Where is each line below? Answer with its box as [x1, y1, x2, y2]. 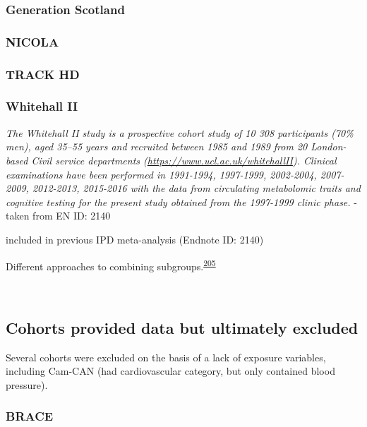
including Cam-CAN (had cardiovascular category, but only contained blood [6, 363, 335, 378]
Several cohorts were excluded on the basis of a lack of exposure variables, [6, 349, 326, 364]
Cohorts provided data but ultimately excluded [6, 316, 359, 338]
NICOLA [6, 32, 59, 50]
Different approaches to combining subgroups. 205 [6, 256, 216, 273]
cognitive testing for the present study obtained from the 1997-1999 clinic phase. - [6, 194, 357, 209]
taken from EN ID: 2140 [6, 208, 111, 223]
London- [311, 139, 347, 154]
